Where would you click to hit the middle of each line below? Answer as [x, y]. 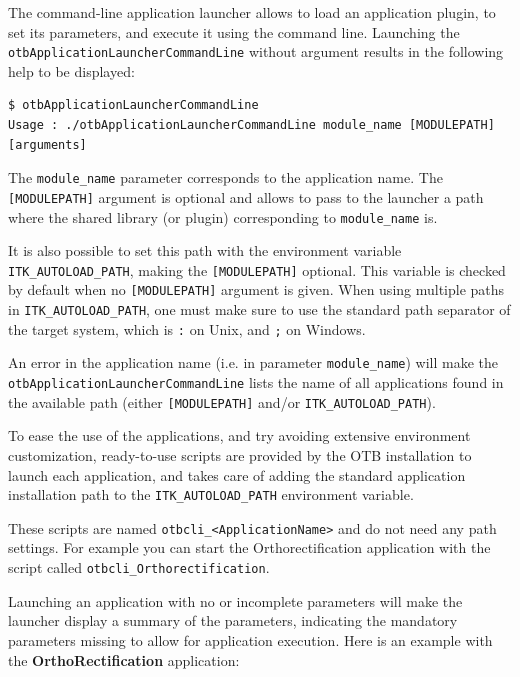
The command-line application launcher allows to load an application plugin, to [252, 12]
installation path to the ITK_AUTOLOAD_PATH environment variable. [211, 494]
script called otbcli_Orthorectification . [139, 567]
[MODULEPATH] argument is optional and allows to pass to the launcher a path [246, 196]
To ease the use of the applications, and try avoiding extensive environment [239, 435]
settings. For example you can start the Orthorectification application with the [249, 547]
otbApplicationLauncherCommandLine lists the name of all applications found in [256, 382]
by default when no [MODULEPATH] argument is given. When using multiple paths [256, 289]
